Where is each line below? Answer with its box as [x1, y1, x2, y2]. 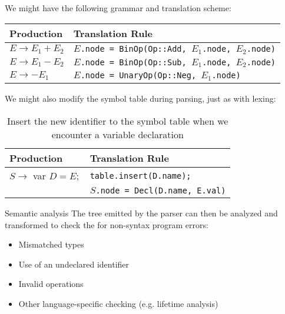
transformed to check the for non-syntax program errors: [5, 218, 208, 231]
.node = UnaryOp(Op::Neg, [80, 71, 197, 81]
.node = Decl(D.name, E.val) [95, 186, 226, 195]
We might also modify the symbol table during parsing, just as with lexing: [5, 92, 276, 105]
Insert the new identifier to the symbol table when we [7, 114, 228, 128]
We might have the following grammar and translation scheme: [5, 2, 231, 14]
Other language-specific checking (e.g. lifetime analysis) [18, 297, 218, 309]
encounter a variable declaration [51, 128, 184, 141]
